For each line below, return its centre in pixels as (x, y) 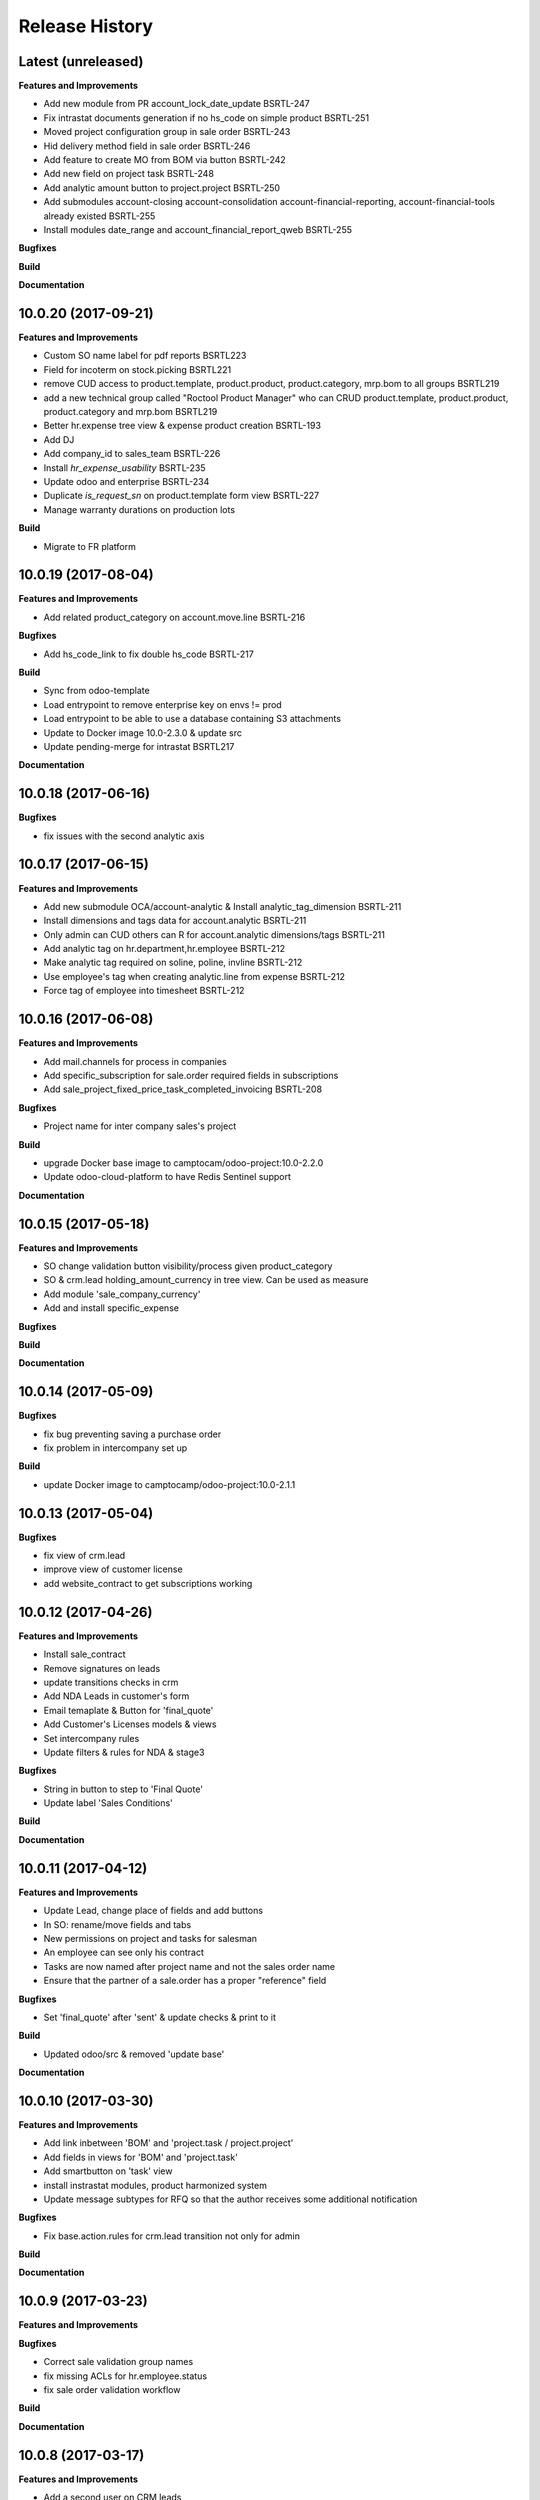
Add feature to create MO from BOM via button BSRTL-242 (165, 160)
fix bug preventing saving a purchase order (132, 1434)
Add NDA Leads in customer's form (116, 1696)
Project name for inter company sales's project (140, 1126)
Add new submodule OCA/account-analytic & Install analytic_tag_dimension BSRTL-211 (222, 906)
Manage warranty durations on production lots (139, 509)
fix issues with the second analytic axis (124, 836)
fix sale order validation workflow (112, 2389)
